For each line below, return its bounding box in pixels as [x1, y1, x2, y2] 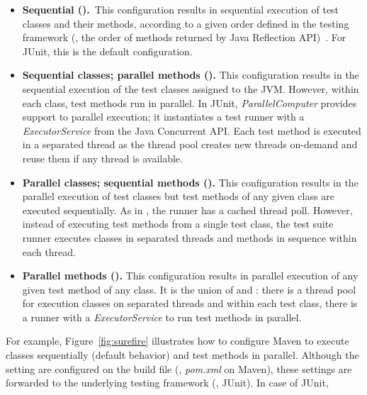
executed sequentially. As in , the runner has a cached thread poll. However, [22, 202, 353, 217]
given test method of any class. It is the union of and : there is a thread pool [22, 282, 356, 296]
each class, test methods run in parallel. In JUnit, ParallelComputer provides [22, 95, 357, 110]
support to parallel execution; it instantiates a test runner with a [22, 109, 305, 124]
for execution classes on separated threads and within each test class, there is [22, 296, 358, 311]
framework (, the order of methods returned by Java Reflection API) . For [22, 30, 346, 45]
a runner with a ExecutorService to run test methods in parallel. [22, 309, 302, 324]
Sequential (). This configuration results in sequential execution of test [22, 2, 339, 16]
